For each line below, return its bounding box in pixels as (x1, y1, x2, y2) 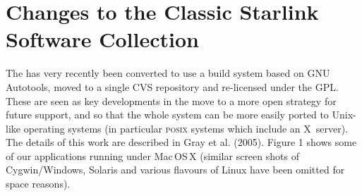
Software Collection (6, 25, 199, 54)
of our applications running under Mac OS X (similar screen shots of (6, 148, 299, 163)
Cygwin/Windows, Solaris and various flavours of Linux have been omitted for (6, 162, 345, 177)
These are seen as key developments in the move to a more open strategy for (6, 93, 337, 108)
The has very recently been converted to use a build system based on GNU (6, 66, 330, 80)
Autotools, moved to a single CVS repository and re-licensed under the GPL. (6, 79, 339, 94)
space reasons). (6, 176, 71, 191)
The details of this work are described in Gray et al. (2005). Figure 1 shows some (6, 135, 357, 149)
